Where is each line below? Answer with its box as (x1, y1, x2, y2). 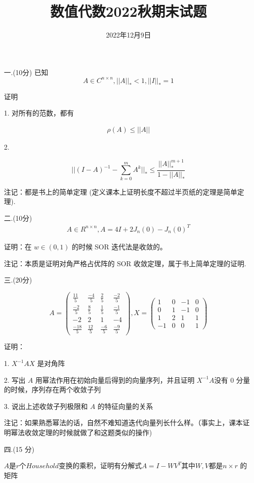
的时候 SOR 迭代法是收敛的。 (72, 241, 167, 251)
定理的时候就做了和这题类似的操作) (38, 427, 152, 438)
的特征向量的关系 (97, 401, 153, 411)
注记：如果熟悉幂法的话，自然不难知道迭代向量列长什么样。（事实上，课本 (4, 417, 243, 428)
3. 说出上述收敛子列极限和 (4, 401, 88, 411)
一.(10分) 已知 (4, 67, 48, 77)
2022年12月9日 (106, 30, 151, 40)
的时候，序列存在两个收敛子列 (4, 384, 101, 395)
